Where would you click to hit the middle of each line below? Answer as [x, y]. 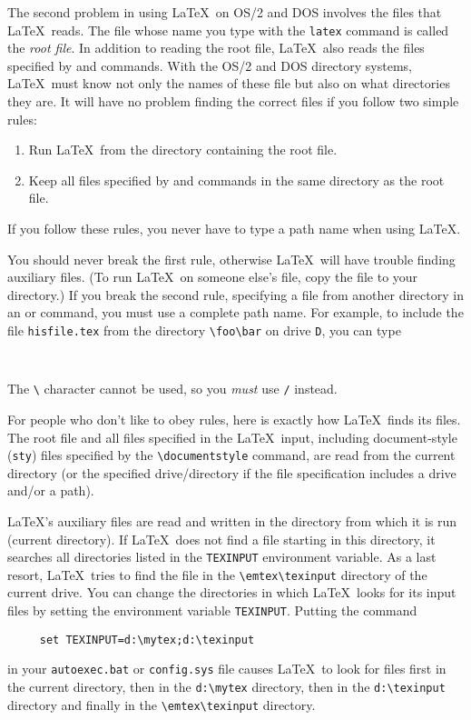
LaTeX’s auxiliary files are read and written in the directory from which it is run [232, 520]
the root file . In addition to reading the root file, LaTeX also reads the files [216, 48]
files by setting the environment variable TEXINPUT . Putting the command [212, 610]
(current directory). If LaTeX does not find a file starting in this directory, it [221, 539]
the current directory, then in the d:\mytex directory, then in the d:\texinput [226, 687]
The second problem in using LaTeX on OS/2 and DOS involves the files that [225, 12]
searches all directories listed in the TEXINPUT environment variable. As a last [222, 557]
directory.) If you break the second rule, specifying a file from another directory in [235, 294]
